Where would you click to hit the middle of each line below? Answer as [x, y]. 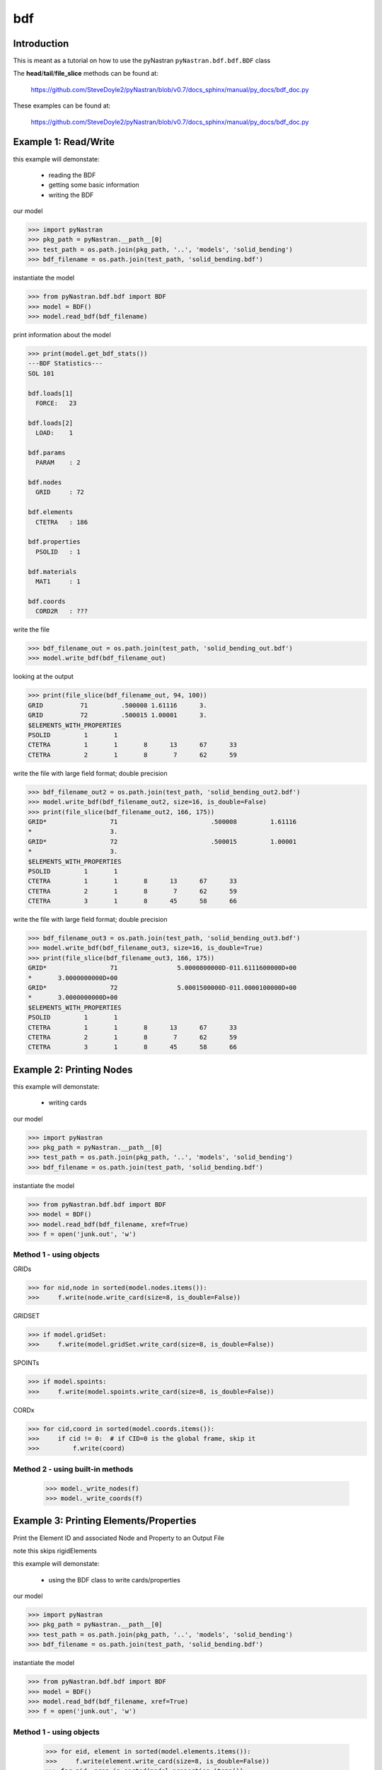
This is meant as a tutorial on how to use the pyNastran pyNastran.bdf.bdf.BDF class [142, 61]
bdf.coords [47, 601]
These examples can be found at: [62, 105]
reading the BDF [72, 175]
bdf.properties [54, 542]
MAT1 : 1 [58, 581]
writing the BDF [71, 195]
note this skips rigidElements [55, 1551]
